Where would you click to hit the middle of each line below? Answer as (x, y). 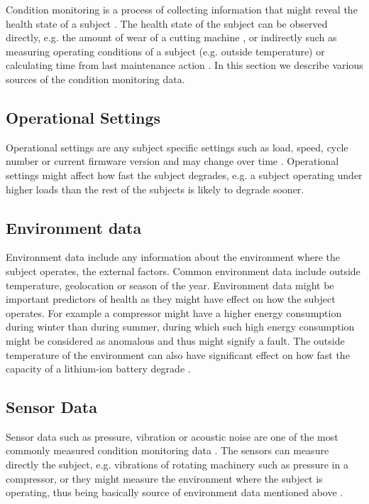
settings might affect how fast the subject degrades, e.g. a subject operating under (184, 175)
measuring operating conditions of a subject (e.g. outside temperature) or (165, 51)
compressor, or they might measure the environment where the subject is (164, 478)
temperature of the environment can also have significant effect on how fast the (178, 354)
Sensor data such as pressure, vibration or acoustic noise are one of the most (172, 436)
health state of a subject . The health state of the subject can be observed (167, 23)
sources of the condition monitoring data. (95, 79)
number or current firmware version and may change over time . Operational (172, 161)
